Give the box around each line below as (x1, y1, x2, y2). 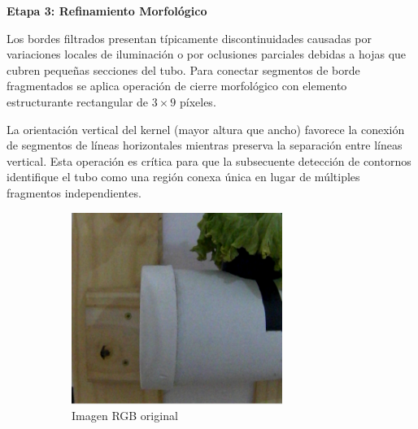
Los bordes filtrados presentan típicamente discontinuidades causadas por (7, 29, 372, 46)
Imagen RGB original (72, 407, 178, 424)
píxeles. (179, 93, 216, 110)
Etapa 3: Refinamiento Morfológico (7, 2, 207, 19)
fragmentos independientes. (7, 184, 142, 201)
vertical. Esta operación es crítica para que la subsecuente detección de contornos (7, 152, 411, 169)
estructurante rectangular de (7, 93, 149, 110)
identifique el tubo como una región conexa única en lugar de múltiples (7, 168, 360, 185)
